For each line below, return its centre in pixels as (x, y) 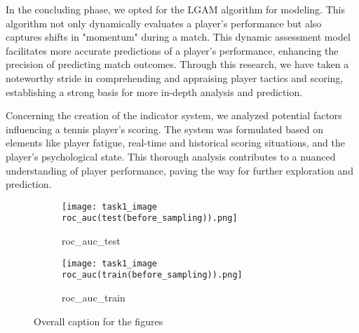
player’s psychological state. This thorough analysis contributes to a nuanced (171, 156)
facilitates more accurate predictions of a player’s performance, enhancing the (172, 50)
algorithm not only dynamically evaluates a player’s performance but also (164, 23)
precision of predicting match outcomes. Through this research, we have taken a (177, 64)
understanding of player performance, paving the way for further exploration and (179, 170)
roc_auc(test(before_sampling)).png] (150, 218)
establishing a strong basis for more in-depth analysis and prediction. (154, 91)
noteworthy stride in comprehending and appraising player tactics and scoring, (175, 77)
